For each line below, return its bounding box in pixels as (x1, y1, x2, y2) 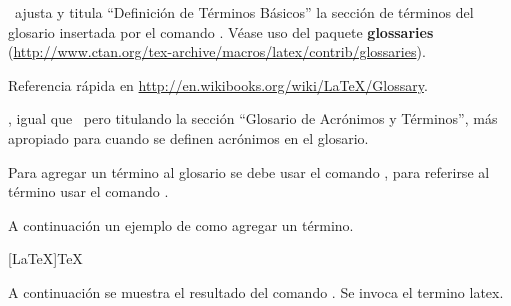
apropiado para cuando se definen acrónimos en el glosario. (8, 127, 369, 148)
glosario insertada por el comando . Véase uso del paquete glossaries (8, 21, 434, 42)
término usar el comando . (8, 181, 169, 202)
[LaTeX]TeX (8, 248, 83, 269)
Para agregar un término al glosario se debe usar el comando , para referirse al (8, 161, 490, 182)
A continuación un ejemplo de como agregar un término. (8, 214, 354, 235)
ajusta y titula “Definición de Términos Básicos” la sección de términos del (14, 2, 474, 22)
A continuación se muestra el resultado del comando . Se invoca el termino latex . (8, 281, 504, 302)
